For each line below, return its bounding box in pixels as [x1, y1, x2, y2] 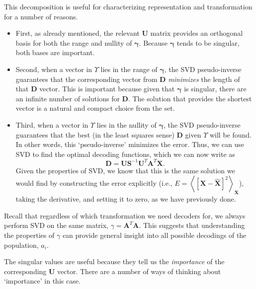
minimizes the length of [168, 73, 240, 84]
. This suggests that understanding [139, 220, 245, 230]
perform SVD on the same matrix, [4, 220, 108, 230]
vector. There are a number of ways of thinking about [57, 266, 221, 276]
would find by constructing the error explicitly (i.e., [15, 178, 172, 188]
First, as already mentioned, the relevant [15, 28, 140, 38]
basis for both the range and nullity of [15, 37, 132, 48]
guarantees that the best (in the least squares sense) [15, 129, 174, 140]
